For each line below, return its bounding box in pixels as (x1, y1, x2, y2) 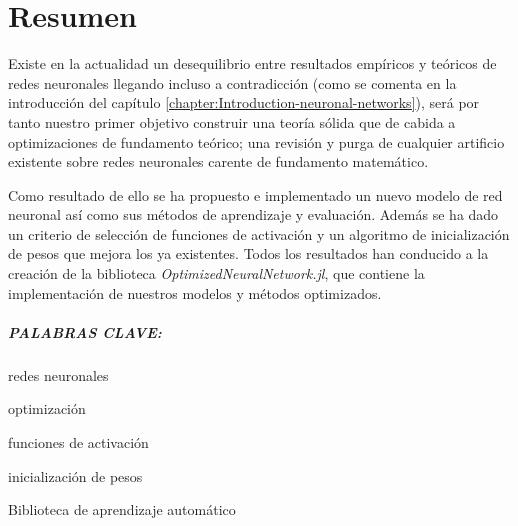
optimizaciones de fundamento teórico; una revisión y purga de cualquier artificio (8, 131, 505, 152)
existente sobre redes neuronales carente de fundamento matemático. (8, 151, 429, 172)
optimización (8, 398, 86, 419)
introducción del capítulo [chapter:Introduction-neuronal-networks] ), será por (8, 92, 480, 113)
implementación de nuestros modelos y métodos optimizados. (8, 282, 382, 303)
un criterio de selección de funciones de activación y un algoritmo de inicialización (8, 223, 510, 244)
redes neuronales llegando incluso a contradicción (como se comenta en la (8, 72, 457, 93)
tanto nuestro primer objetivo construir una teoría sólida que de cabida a (8, 111, 456, 132)
